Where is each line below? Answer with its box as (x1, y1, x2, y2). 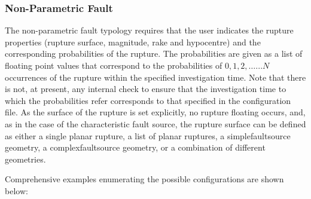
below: (5, 184, 28, 197)
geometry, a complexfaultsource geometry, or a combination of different (5, 141, 266, 154)
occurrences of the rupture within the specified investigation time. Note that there (5, 71, 306, 83)
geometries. (5, 152, 46, 165)
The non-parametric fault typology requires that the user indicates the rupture (5, 24, 294, 36)
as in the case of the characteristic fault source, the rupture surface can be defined (5, 117, 306, 130)
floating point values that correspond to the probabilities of (5, 59, 222, 71)
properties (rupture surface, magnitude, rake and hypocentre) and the (5, 35, 261, 48)
